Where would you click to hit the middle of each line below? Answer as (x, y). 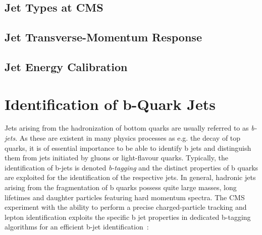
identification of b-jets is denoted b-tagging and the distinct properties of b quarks (132, 167)
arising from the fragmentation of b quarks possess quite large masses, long (121, 187)
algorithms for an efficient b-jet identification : (77, 227)
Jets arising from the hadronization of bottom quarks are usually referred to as (127, 128)
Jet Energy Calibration (66, 66)
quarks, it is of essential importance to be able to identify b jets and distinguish (128, 148)
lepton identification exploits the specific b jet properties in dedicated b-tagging (128, 217)
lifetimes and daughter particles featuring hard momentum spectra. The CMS (125, 197)
